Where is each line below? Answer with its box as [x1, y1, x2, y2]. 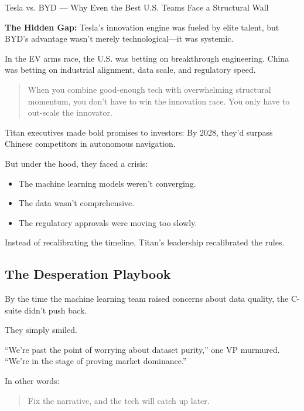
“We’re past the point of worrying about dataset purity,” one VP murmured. [5, 343, 280, 355]
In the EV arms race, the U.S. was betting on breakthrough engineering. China [5, 52, 289, 64]
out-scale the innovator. [28, 106, 112, 119]
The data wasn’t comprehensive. [18, 197, 135, 209]
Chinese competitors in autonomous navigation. [5, 137, 176, 150]
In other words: [5, 375, 60, 387]
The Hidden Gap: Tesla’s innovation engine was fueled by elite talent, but [5, 21, 279, 33]
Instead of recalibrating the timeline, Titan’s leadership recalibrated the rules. [5, 236, 285, 248]
